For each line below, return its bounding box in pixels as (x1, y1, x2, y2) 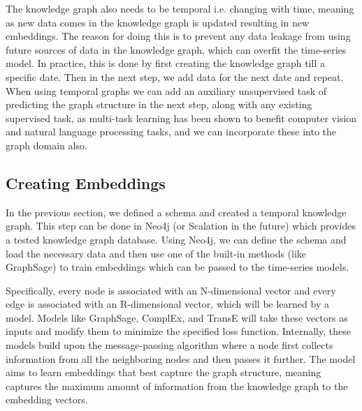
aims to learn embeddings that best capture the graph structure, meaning (6, 365, 321, 380)
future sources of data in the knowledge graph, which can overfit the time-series (6, 42, 347, 57)
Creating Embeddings (6, 172, 166, 193)
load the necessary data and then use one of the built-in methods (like (6, 246, 307, 260)
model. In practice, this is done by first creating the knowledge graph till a (6, 56, 325, 70)
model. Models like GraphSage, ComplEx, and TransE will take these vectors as (6, 310, 348, 324)
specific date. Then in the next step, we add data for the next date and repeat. (6, 69, 344, 84)
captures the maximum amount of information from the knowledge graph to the (6, 378, 348, 393)
